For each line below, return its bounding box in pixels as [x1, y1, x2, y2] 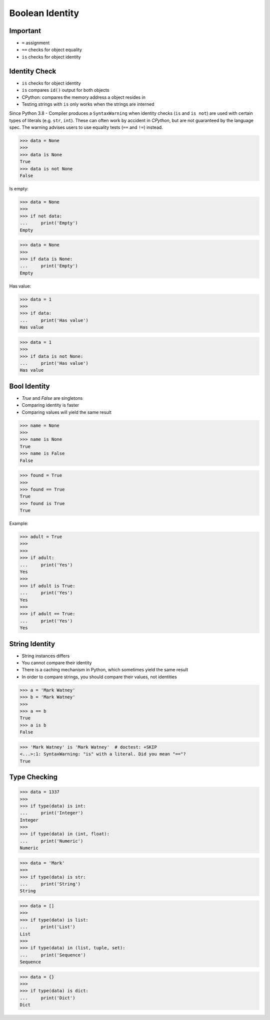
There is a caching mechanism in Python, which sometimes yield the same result [21, 667, 188, 673]
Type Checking [9, 773, 57, 781]
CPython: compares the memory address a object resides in [21, 94, 146, 100]
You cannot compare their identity [21, 660, 92, 666]
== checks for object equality [21, 47, 82, 53]
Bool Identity [9, 382, 50, 390]
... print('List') [19, 924, 75, 930]
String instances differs [21, 653, 70, 659]
